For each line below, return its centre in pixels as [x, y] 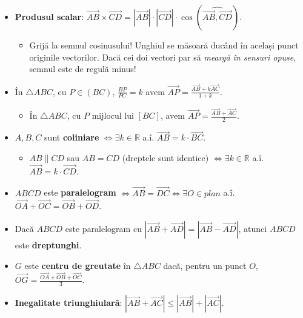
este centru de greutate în [78, 265]
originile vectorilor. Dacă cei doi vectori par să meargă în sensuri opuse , [163, 57]
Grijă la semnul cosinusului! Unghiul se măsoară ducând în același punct [164, 45]
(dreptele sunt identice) [165, 157]
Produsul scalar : [49, 16]
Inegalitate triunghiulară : [68, 302]
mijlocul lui [113, 115]
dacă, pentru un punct [205, 265]
